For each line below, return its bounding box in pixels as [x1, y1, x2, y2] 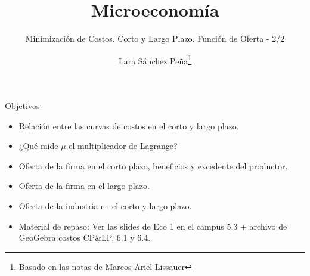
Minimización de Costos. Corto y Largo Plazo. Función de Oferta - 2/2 [25, 32, 285, 45]
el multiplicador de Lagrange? [69, 139, 178, 152]
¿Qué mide [18, 139, 58, 152]
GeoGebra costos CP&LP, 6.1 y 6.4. [18, 231, 151, 244]
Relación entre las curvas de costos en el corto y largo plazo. [18, 119, 239, 132]
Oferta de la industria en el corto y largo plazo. [18, 199, 192, 212]
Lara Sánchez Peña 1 [118, 52, 192, 67]
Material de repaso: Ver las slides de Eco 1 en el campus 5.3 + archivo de [18, 219, 287, 232]
